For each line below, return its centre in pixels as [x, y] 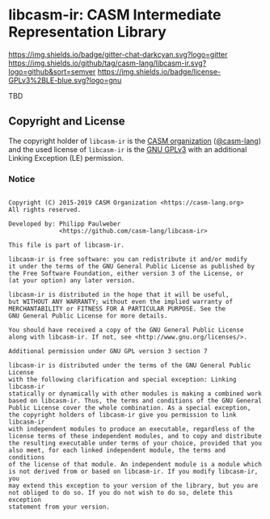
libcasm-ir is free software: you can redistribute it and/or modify [128, 259]
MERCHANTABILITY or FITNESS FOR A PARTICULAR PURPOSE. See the [117, 309]
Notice [22, 179]
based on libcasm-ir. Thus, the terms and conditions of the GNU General [135, 401]
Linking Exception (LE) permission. [66, 158]
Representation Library [88, 32]
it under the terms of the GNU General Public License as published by [131, 267]
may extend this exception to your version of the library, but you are [133, 486]
